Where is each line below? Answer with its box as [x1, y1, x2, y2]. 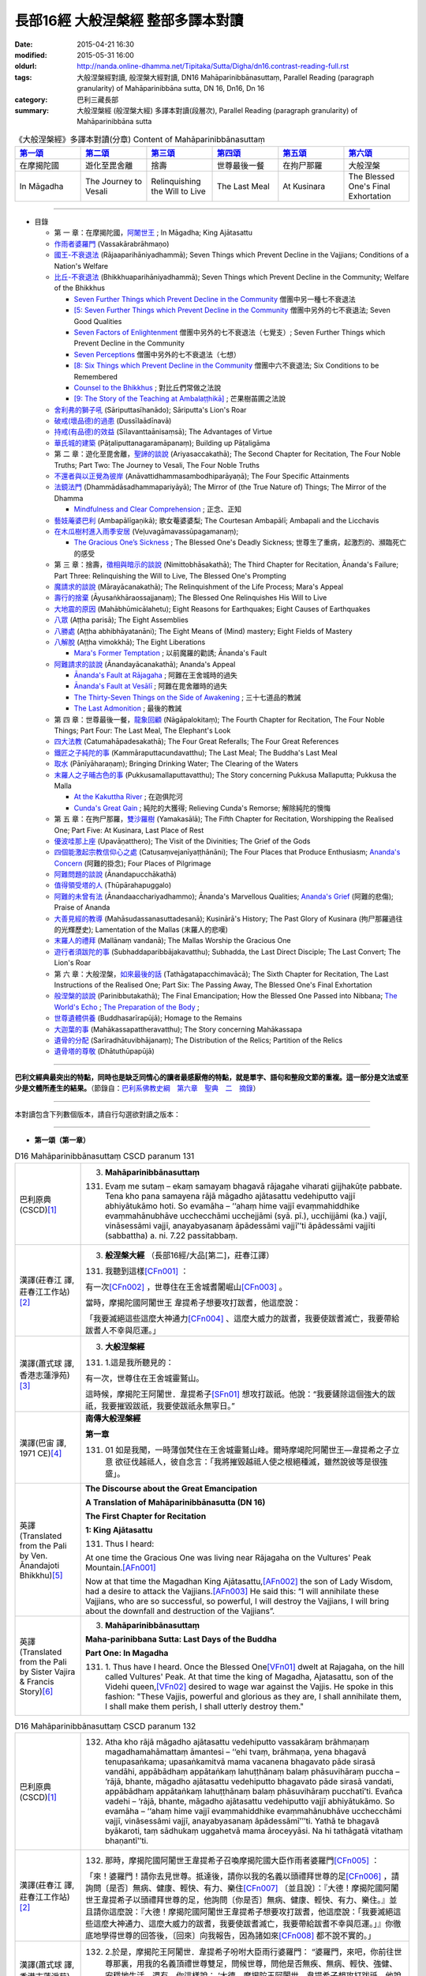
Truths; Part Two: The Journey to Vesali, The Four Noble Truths [54, 460, 260, 469]
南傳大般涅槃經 [85, 1412, 141, 1424]
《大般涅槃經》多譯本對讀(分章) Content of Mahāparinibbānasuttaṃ [14, 134, 266, 145]
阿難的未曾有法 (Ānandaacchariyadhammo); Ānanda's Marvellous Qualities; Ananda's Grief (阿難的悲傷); [54, 892, 394, 901]
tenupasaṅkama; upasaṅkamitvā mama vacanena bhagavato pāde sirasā [105, 1756, 376, 1767]
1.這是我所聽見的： [105, 1356, 174, 1367]
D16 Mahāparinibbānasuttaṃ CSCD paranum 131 [14, 1151, 195, 1162]
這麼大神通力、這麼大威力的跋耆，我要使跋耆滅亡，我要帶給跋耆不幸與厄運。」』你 [93, 1918, 394, 1929]
